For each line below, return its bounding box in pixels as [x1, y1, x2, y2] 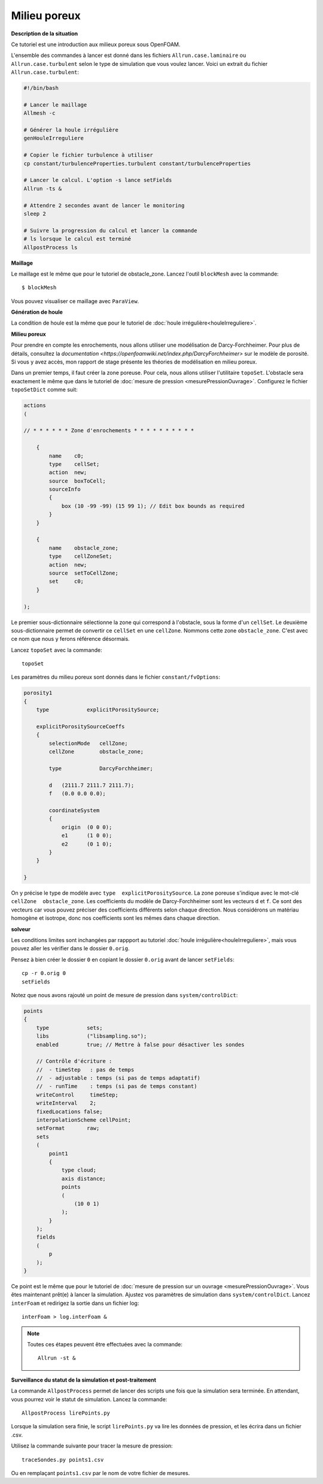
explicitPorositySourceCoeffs [36, 723, 125, 730]
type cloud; [61, 1167, 97, 1174]
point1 [48, 1150, 68, 1157]
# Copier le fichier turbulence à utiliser [23, 152, 154, 159]
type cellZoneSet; [48, 553, 112, 560]
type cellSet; [48, 461, 100, 467]
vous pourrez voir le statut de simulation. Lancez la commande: [11, 1395, 167, 1403]
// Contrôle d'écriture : [36, 1058, 112, 1065]
